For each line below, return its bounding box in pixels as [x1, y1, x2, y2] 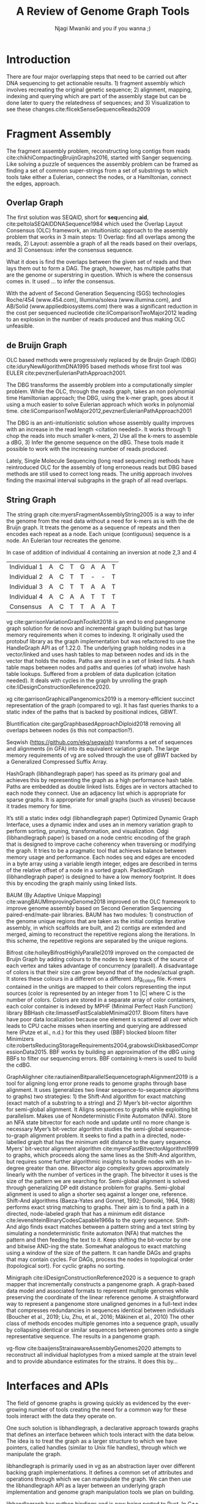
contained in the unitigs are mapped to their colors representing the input [6, 983, 191, 990]
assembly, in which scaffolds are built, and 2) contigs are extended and [6, 924, 187, 932]
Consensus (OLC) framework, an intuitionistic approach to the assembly [6, 227, 188, 234]
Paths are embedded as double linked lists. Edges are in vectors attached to [6, 783, 198, 791]
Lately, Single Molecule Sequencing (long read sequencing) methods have [6, 457, 194, 464]
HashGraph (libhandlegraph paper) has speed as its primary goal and [6, 770, 181, 777]
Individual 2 [9, 572, 43, 581]
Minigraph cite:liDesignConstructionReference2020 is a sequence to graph [6, 1274, 195, 1281]
